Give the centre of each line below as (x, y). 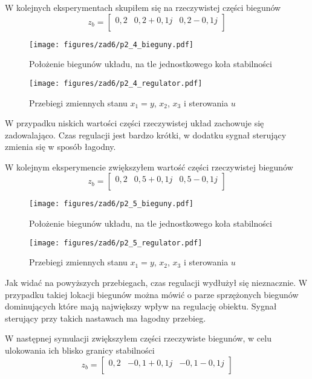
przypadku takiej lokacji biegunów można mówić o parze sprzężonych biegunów (152, 294)
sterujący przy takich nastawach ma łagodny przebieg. (106, 318)
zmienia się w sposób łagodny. (60, 147)
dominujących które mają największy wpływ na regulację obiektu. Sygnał (141, 306)
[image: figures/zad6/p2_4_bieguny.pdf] (112, 44)
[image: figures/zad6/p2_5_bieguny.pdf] (112, 204)
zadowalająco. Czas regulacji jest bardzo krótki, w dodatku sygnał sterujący (146, 134)
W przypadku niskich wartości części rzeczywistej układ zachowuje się (135, 123)
